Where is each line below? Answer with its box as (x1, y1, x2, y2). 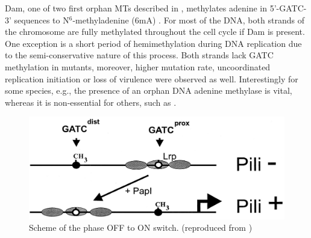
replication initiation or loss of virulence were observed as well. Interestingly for (5, 72, 298, 85)
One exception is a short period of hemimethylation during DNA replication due (5, 37, 302, 49)
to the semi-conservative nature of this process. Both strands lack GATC (5, 49, 274, 61)
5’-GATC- (269, 2, 307, 14)
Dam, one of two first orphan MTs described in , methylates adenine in (5, 2, 268, 14)
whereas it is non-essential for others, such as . (5, 96, 177, 108)
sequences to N (14, 13, 69, 26)
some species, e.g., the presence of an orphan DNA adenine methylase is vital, (5, 84, 292, 97)
